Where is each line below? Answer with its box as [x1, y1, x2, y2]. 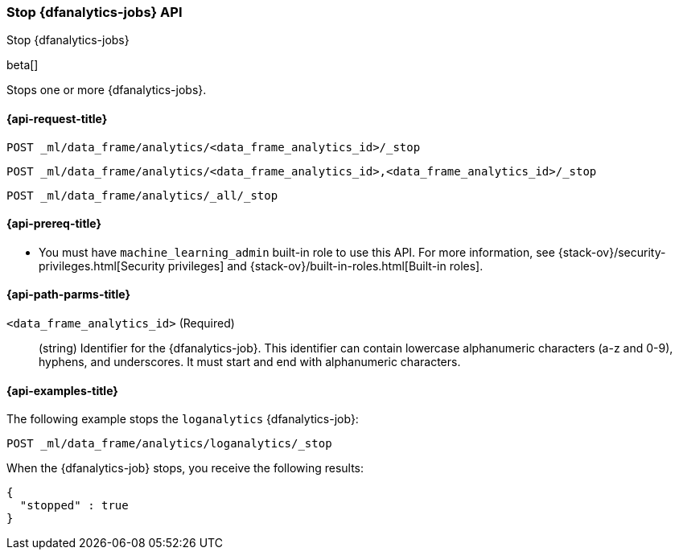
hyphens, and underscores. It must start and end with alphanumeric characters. [39, 355, 461, 369]
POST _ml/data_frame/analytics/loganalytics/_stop [6, 437, 332, 451]
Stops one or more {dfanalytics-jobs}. [6, 83, 207, 97]
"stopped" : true [19, 499, 129, 513]
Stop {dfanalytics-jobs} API [6, 4, 183, 20]
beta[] [6, 58, 39, 72]
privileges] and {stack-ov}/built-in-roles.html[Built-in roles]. [167, 258, 484, 273]
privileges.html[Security [39, 258, 165, 273]
